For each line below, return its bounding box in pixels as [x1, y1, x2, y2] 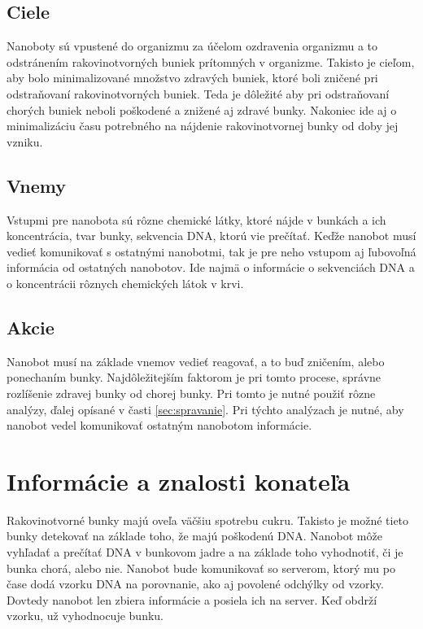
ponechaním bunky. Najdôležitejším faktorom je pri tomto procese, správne [7, 369, 382, 386]
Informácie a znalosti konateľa [7, 464, 351, 497]
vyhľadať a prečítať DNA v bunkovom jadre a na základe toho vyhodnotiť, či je [7, 544, 403, 561]
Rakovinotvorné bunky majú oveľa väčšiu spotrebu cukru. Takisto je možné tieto [7, 511, 409, 528]
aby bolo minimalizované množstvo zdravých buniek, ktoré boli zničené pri [7, 69, 378, 86]
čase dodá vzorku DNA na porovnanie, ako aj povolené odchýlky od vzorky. [7, 575, 384, 592]
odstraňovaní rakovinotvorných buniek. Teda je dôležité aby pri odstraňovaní [7, 85, 390, 102]
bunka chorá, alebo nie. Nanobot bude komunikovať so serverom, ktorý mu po [7, 559, 395, 576]
